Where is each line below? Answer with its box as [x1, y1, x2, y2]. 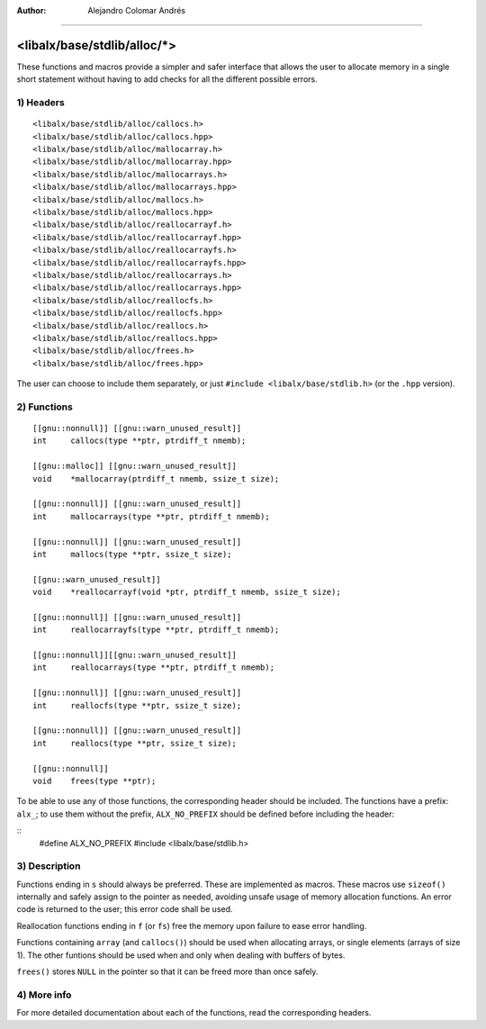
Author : [16, 5, 47, 15]
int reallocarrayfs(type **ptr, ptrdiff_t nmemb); [32, 625, 280, 635]
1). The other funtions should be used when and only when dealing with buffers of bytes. [16, 950, 346, 961]
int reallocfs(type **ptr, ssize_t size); [32, 700, 242, 710]
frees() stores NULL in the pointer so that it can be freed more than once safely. [16, 966, 319, 977]
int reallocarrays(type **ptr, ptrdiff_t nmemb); [32, 663, 274, 672]
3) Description [16, 860, 81, 872]
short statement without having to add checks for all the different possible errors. [16, 74, 319, 85]
